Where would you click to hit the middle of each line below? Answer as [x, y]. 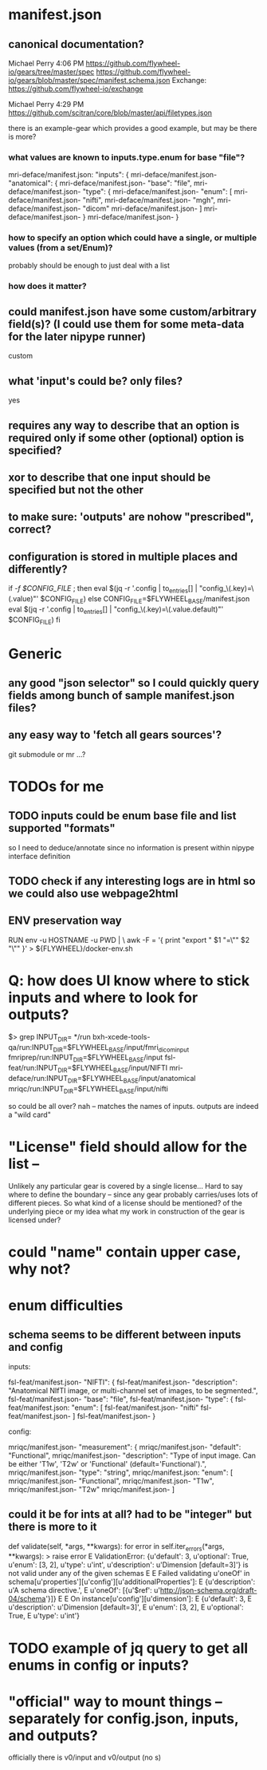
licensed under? [35, 1220]
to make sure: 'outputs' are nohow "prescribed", [131, 517]
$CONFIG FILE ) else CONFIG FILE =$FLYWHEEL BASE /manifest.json [145, 599]
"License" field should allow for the [128, 1146]
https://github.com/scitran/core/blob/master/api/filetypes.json [110, 113]
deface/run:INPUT [38, 1079]
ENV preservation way [65, 921]
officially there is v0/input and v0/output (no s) [85, 1757]
